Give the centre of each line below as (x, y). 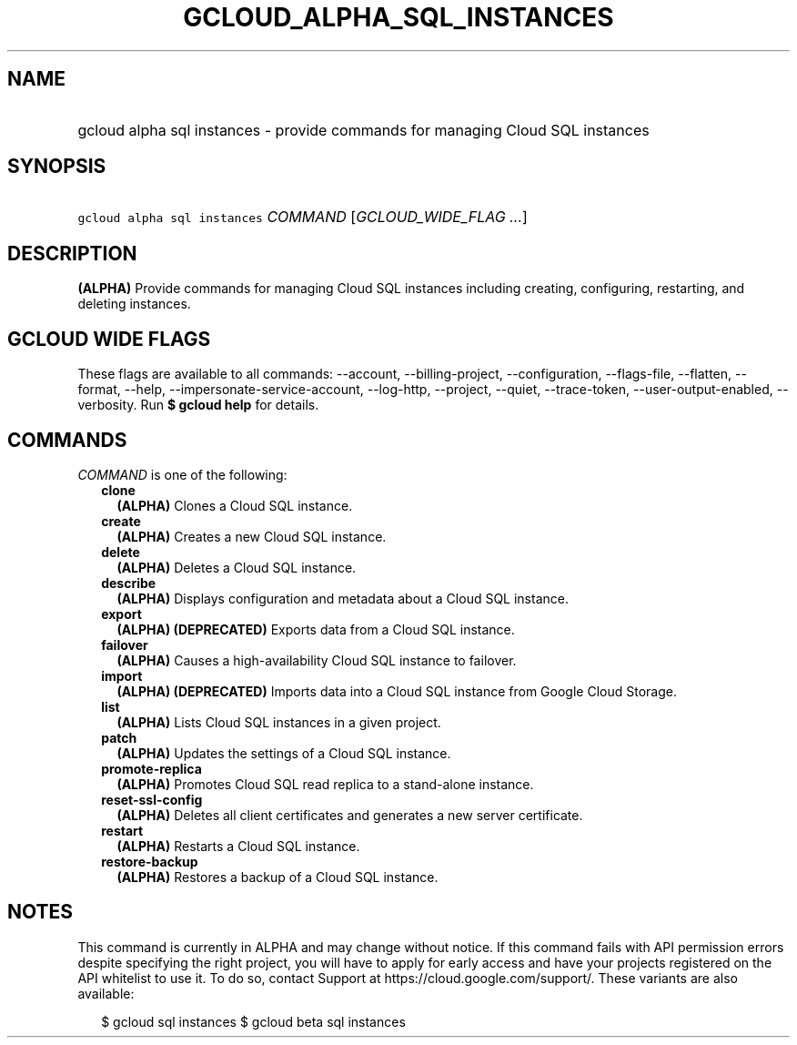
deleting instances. (134, 304)
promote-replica (151, 768)
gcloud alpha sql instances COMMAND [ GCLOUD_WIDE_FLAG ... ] (303, 217)
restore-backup (150, 861)
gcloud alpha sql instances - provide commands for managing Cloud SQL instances (363, 130)
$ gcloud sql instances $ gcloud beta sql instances (253, 1021)
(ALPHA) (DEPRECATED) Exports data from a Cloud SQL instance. (316, 629)
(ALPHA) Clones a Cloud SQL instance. (235, 505)
